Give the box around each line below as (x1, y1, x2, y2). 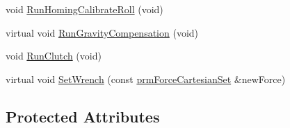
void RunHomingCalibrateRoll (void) (6, 2, 163, 16)
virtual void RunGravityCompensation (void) (6, 25, 199, 39)
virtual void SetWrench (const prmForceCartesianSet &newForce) (6, 71, 286, 86)
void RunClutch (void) (6, 48, 102, 63)
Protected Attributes (6, 105, 160, 127)
